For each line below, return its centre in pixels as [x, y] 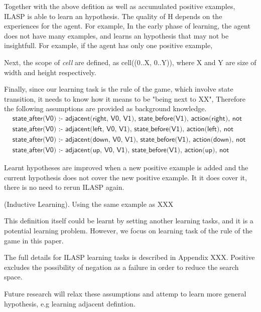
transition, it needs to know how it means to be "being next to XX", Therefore [125, 98]
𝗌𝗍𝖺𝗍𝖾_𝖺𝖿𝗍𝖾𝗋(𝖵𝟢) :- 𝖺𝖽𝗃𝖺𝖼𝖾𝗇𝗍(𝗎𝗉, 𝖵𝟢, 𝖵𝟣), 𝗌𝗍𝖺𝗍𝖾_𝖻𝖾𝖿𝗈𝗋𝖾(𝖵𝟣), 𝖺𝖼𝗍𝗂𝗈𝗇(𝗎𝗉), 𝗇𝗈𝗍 [121, 150]
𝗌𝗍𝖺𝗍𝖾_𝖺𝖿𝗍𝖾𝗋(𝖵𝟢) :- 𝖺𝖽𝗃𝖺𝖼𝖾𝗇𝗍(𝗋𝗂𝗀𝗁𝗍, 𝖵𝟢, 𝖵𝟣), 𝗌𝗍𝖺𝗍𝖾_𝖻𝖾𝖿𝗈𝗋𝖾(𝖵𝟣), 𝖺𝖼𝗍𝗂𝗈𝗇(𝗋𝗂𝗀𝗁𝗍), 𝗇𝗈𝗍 [127, 118]
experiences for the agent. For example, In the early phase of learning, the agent [127, 26]
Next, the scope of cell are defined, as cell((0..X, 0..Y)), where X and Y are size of [130, 62]
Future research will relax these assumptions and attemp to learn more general [125, 293]
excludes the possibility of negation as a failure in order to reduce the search [121, 267]
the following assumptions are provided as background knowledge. [105, 108]
